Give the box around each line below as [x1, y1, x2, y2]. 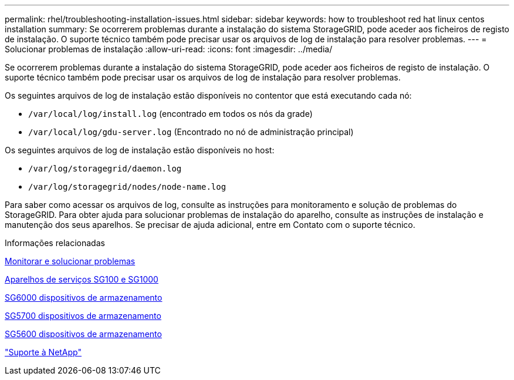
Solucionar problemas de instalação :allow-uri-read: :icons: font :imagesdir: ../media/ [5, 44, 333, 54]
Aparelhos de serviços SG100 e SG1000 [5, 274, 158, 284]
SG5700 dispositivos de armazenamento [5, 311, 161, 321]
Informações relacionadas [5, 238, 105, 248]
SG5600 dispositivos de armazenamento [5, 329, 162, 339]
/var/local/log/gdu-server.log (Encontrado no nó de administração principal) [28, 127, 354, 137]
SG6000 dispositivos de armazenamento [5, 292, 163, 302]
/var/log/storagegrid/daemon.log [28, 164, 182, 173]
